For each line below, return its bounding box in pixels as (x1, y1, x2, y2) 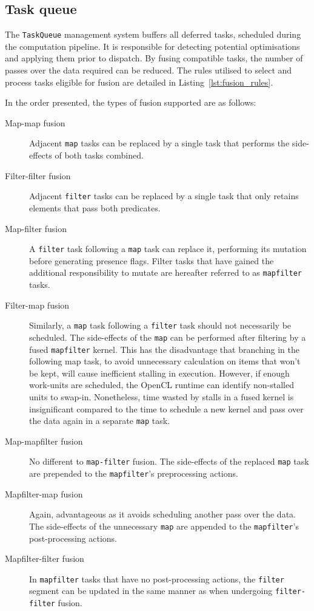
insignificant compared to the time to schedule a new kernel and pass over (29, 402, 304, 415)
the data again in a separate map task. (29, 414, 170, 427)
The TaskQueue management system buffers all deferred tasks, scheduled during (5, 28, 301, 41)
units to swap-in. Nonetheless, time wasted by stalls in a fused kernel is (29, 390, 294, 403)
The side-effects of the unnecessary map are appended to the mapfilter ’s (29, 519, 299, 532)
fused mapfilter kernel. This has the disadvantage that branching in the (29, 343, 299, 355)
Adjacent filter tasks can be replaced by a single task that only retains (29, 189, 299, 202)
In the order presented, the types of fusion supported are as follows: (5, 96, 256, 109)
